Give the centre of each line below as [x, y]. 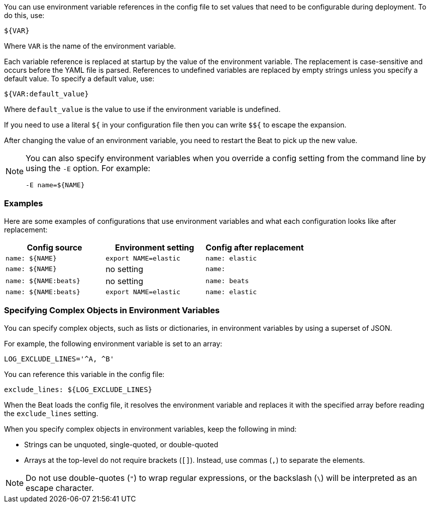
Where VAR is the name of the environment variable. [90, 46]
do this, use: [24, 15]
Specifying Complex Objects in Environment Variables [112, 310]
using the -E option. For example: [88, 168]
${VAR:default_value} [46, 94]
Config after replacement [255, 247]
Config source [55, 247]
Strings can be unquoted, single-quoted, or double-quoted [121, 444]
